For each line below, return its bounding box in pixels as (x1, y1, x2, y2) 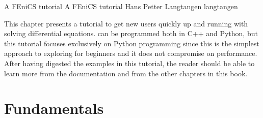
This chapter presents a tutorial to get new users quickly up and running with (4, 18, 248, 28)
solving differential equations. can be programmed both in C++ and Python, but (4, 28, 258, 39)
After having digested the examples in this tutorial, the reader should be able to (4, 57, 255, 68)
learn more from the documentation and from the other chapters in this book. (4, 68, 248, 78)
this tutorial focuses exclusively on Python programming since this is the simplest (4, 38, 259, 48)
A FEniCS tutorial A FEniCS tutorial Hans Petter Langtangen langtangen (4, 1, 238, 11)
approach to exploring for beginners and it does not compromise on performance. (4, 48, 257, 58)
